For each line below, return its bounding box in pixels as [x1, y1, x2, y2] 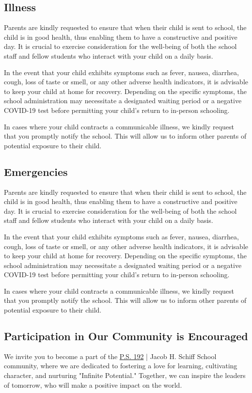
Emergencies [4, 164, 68, 179]
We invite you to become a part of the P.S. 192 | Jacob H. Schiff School [4, 351, 217, 361]
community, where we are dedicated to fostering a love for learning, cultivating [4, 361, 237, 371]
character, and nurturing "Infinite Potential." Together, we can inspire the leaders [4, 370, 246, 380]
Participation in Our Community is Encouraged [4, 329, 248, 344]
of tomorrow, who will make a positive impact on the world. [4, 379, 182, 390]
